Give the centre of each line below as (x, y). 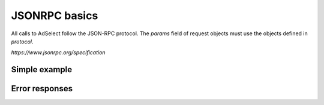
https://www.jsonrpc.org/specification (58, 52)
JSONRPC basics (55, 16)
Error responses (42, 89)
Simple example (42, 70)
